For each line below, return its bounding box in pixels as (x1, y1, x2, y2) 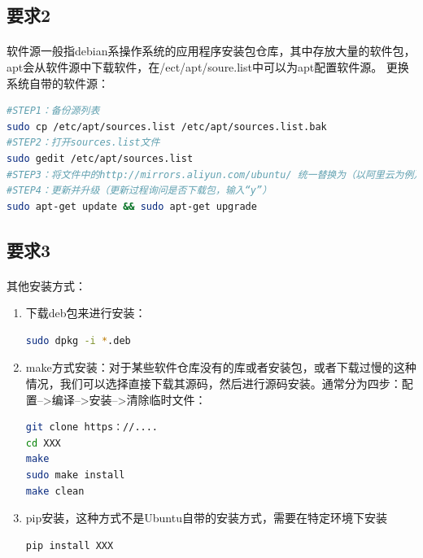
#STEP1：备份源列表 (7, 105, 100, 117)
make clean (25, 485, 85, 497)
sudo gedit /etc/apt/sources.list (7, 152, 194, 164)
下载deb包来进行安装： (25, 304, 146, 321)
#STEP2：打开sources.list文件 (7, 137, 160, 149)
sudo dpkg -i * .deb (25, 334, 131, 347)
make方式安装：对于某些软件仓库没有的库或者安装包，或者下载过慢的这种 (25, 359, 416, 376)
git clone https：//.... (25, 421, 159, 434)
